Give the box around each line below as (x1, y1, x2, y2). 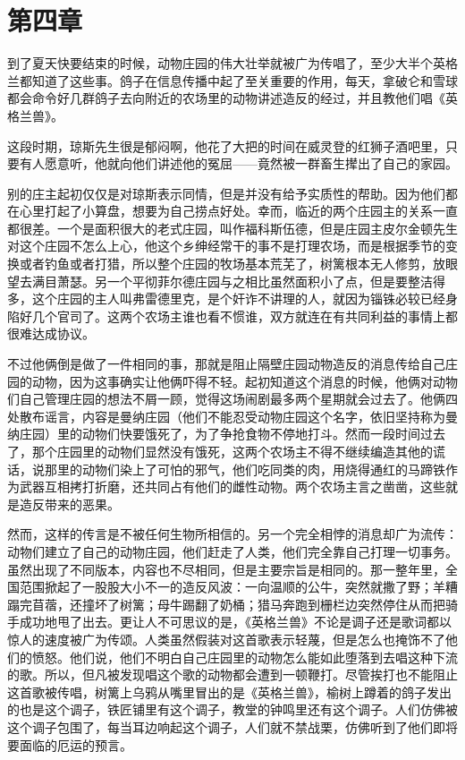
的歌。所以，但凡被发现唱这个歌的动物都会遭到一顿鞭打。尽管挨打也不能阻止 (7, 665, 458, 684)
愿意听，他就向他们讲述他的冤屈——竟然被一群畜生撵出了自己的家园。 (44, 154, 458, 173)
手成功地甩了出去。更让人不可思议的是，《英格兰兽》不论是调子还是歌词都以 (7, 612, 452, 631)
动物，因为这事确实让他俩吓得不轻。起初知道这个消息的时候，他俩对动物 (31, 371, 458, 390)
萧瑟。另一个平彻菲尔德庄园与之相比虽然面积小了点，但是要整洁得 (56, 271, 445, 290)
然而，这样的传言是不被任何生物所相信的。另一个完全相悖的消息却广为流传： (7, 525, 458, 543)
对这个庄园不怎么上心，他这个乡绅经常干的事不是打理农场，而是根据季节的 (7, 236, 445, 255)
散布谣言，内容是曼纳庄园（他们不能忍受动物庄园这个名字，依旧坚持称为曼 (19, 406, 458, 425)
